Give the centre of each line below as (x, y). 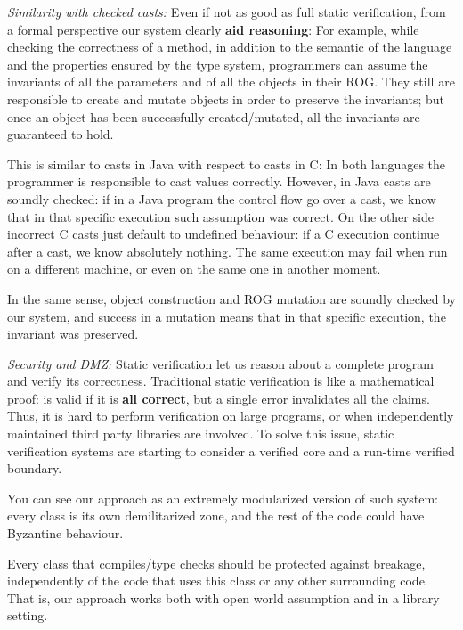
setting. (28, 615)
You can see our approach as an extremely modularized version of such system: (223, 498)
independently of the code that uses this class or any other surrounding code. (218, 581)
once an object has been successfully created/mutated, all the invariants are (214, 116)
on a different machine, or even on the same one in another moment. (194, 269)
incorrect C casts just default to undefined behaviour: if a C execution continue (223, 234)
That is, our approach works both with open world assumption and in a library (223, 597)
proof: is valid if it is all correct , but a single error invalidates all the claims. (219, 398)
